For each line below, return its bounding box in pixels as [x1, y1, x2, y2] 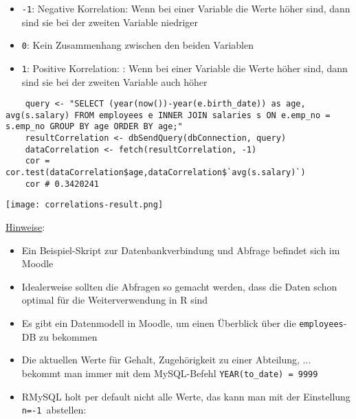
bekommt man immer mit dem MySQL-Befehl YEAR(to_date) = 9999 [21, 365, 318, 380]
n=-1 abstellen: [21, 403, 87, 417]
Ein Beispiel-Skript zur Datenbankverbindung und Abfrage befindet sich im [21, 242, 340, 257]
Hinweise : [5, 220, 45, 234]
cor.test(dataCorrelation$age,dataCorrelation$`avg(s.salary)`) [5, 168, 306, 178]
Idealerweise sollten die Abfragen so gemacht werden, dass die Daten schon [21, 279, 337, 293]
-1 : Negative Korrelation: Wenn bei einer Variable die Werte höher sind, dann [21, 1, 351, 15]
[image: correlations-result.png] [5, 200, 164, 210]
